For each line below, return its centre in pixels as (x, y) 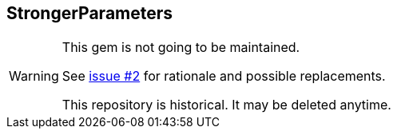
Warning (34, 76)
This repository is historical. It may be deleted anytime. (226, 105)
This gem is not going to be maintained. (181, 48)
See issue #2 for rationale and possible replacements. (224, 76)
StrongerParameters (90, 13)
